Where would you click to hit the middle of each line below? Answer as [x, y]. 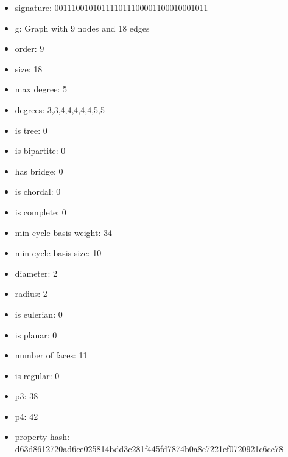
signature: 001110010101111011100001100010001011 [111, 7]
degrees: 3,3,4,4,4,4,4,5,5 [60, 109]
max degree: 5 [41, 89]
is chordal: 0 [38, 191]
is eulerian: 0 [39, 314]
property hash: [42, 437]
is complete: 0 [40, 211]
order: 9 [30, 48]
